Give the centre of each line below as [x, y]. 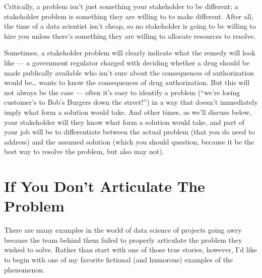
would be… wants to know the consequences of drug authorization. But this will [127, 82]
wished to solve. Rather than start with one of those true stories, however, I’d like [130, 250]
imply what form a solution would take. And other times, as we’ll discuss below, [128, 112]
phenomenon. [24, 269]
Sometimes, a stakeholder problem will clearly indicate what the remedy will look [130, 53]
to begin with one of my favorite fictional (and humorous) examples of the [119, 259]
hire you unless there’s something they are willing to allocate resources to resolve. [130, 36]
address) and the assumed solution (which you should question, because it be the [129, 141]
